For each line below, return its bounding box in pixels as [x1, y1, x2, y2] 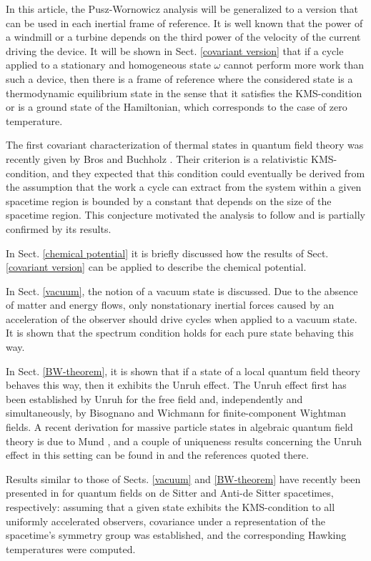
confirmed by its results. [6, 221, 112, 236]
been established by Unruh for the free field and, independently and [6, 391, 303, 406]
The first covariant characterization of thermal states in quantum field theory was [6, 137, 364, 152]
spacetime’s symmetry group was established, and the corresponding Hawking [6, 527, 347, 542]
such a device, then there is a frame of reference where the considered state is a [6, 71, 353, 86]
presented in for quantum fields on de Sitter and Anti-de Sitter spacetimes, [6, 485, 334, 500]
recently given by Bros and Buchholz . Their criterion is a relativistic [6, 151, 308, 166]
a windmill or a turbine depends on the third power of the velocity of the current [6, 29, 361, 44]
